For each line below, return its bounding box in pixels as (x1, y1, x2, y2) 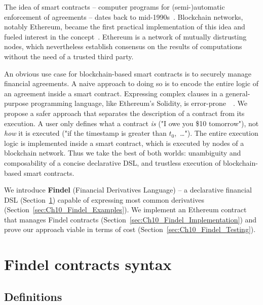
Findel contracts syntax (4, 254, 172, 275)
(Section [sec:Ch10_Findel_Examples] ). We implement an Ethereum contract (4, 204, 247, 215)
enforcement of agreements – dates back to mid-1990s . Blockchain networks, (4, 11, 243, 22)
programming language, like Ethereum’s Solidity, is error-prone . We (30, 98, 247, 108)
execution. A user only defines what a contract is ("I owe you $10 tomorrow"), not (4, 118, 259, 128)
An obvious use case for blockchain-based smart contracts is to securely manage (4, 68, 251, 79)
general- (226, 88, 250, 98)
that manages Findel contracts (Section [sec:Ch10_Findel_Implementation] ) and (4, 214, 257, 224)
